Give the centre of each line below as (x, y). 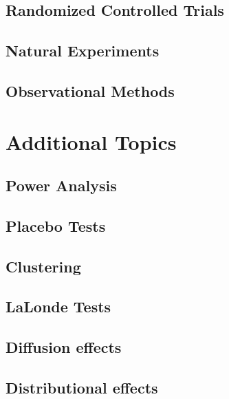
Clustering (43, 266)
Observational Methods (90, 90)
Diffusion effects (64, 347)
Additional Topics (91, 141)
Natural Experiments (83, 51)
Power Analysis (61, 185)
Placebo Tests (56, 225)
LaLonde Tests (58, 306)
